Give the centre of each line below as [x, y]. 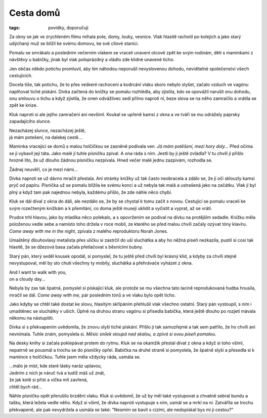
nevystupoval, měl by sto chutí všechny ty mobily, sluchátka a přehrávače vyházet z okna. [101, 263]
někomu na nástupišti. [32, 318]
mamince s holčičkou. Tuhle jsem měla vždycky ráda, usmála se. [75, 357]
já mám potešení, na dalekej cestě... [46, 137]
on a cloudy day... [27, 279]
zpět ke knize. [23, 105]
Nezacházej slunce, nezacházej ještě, [47, 130]
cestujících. [21, 75]
